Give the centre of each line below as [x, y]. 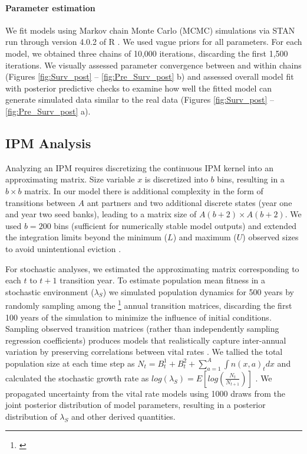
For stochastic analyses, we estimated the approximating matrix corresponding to [152, 268]
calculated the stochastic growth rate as [77, 378]
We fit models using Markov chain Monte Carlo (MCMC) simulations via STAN [150, 30]
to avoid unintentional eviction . [63, 248]
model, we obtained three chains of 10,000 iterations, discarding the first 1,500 [147, 53]
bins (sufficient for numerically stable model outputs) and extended [175, 225]
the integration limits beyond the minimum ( [87, 237]
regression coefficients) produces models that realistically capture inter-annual [146, 340]
